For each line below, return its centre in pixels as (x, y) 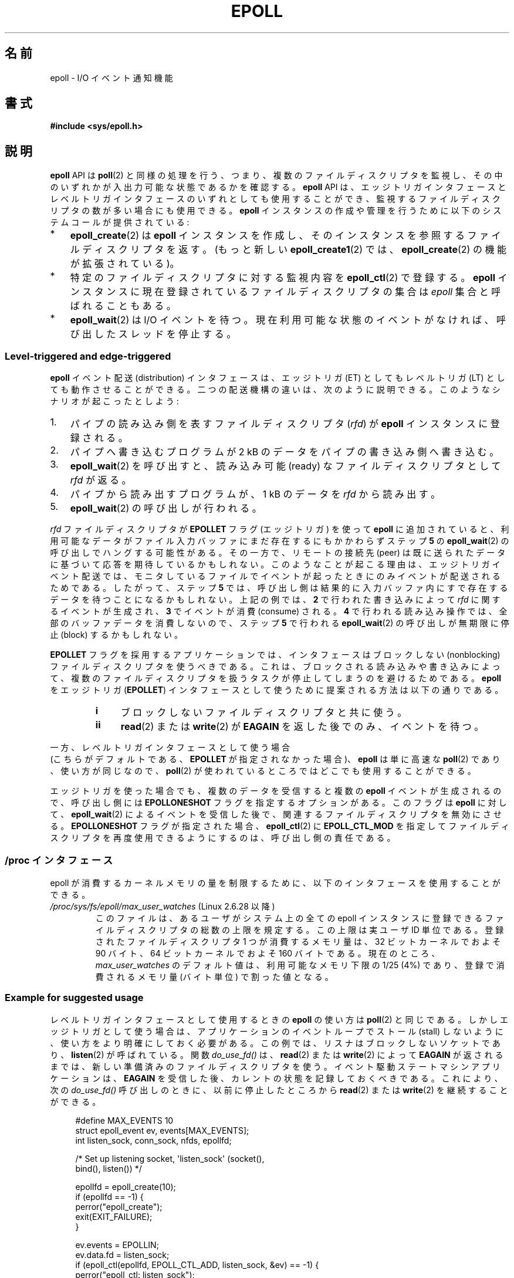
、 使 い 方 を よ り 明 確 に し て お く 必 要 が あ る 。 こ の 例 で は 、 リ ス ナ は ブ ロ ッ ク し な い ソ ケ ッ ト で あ (275, 1043)
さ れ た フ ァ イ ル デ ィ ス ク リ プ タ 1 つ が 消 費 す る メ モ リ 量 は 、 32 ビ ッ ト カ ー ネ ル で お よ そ (298, 941)
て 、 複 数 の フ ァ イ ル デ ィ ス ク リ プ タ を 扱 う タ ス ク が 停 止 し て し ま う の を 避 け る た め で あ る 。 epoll (276, 678)
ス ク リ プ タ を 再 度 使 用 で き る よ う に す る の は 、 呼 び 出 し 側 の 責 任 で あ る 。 (223, 838)
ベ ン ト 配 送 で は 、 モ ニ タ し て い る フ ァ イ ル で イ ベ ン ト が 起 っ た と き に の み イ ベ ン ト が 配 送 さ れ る (275, 576)
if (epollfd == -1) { (109, 1196)
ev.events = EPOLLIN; (117, 1245)
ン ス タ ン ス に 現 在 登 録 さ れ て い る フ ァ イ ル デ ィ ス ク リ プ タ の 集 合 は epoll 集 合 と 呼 (285, 292)
